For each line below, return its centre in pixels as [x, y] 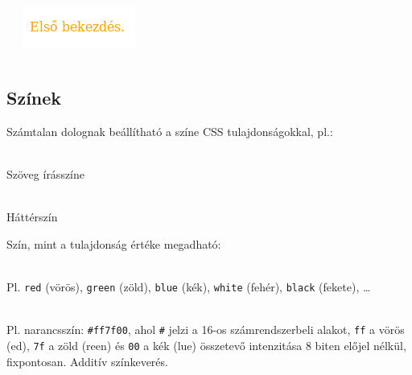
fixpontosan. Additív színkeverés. [87, 361]
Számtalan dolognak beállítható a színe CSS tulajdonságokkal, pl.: [170, 131]
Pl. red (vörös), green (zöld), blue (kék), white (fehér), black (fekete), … [189, 286]
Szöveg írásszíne [46, 173]
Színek [34, 97]
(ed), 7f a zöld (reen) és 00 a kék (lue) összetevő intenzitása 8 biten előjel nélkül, [206, 345]
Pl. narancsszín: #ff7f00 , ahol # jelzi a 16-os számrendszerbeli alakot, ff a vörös [206, 330]
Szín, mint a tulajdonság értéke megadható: [114, 243]
